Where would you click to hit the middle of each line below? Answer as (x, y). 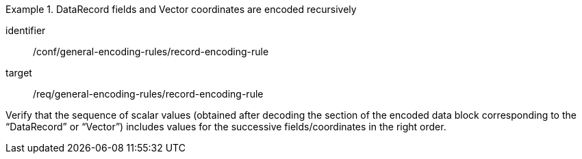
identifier (26, 30)
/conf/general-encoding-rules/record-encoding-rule (151, 52)
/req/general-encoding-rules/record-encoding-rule (148, 94)
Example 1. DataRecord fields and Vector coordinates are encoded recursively (181, 9)
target (19, 73)
